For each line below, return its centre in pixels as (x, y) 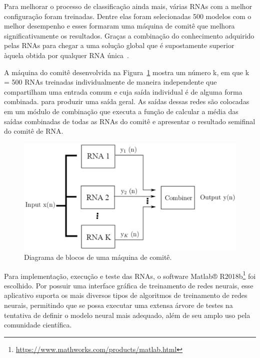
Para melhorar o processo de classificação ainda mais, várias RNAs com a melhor (128, 6)
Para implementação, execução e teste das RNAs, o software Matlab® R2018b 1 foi (130, 275)
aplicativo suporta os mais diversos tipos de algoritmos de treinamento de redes (126, 295)
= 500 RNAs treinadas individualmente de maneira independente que (110, 82)
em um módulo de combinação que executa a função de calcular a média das (121, 111)
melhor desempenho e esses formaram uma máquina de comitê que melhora (119, 26)
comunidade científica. (38, 325)
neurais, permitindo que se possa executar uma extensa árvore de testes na (118, 305)
